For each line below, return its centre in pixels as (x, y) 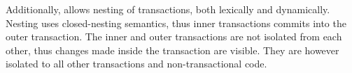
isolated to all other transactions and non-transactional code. (136, 64)
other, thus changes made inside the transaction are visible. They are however (173, 50)
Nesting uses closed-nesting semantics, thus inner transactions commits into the (176, 23)
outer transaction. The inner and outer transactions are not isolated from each (174, 36)
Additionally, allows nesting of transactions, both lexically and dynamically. (168, 9)
